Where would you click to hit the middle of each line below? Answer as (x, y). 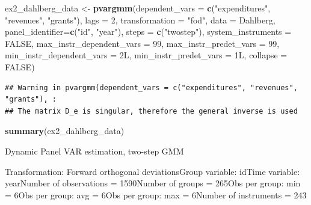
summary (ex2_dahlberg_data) (65, 131)
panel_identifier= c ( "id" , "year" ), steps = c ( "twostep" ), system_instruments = (148, 32)
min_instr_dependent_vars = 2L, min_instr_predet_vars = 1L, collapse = (146, 55)
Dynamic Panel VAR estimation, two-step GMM (94, 151)
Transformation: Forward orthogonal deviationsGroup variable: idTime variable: (152, 171)
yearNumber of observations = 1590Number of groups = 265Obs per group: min (153, 183)
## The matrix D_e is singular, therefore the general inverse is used (151, 111)
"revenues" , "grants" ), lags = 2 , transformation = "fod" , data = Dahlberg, (140, 20)
